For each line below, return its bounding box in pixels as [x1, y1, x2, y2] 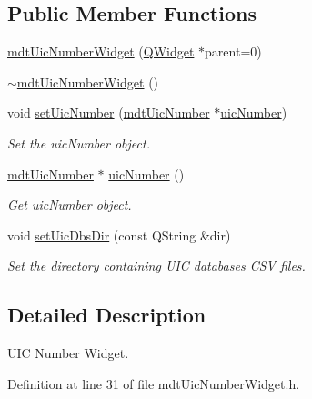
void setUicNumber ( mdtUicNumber [7, 103, 210, 122]
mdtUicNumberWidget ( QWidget [7, 42, 195, 61]
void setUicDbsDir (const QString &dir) [7, 225, 231, 244]
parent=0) [205, 42, 262, 61]
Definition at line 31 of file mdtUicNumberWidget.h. [7, 373, 300, 393]
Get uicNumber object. [7, 195, 132, 214]
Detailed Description [7, 301, 206, 329]
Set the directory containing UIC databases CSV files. [7, 256, 306, 275]
